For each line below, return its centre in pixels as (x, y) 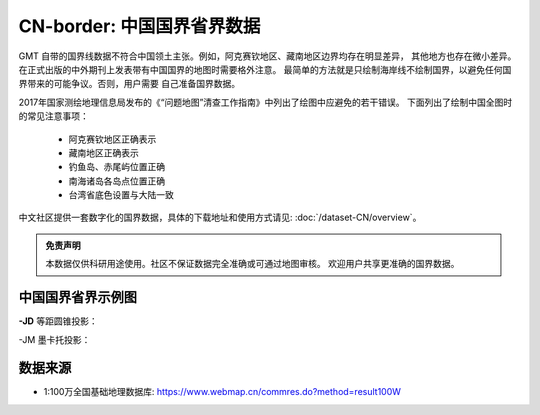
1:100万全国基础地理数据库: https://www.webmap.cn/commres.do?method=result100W (222, 392)
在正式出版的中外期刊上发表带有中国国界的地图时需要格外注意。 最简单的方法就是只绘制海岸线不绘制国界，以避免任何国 (265, 69)
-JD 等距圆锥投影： (58, 321)
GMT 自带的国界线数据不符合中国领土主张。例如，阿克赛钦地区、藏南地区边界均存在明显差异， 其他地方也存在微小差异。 (267, 56)
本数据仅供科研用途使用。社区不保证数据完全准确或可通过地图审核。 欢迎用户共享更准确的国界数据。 (252, 264)
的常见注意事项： (53, 116)
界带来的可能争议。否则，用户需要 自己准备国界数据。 (129, 84)
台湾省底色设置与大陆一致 (121, 195)
